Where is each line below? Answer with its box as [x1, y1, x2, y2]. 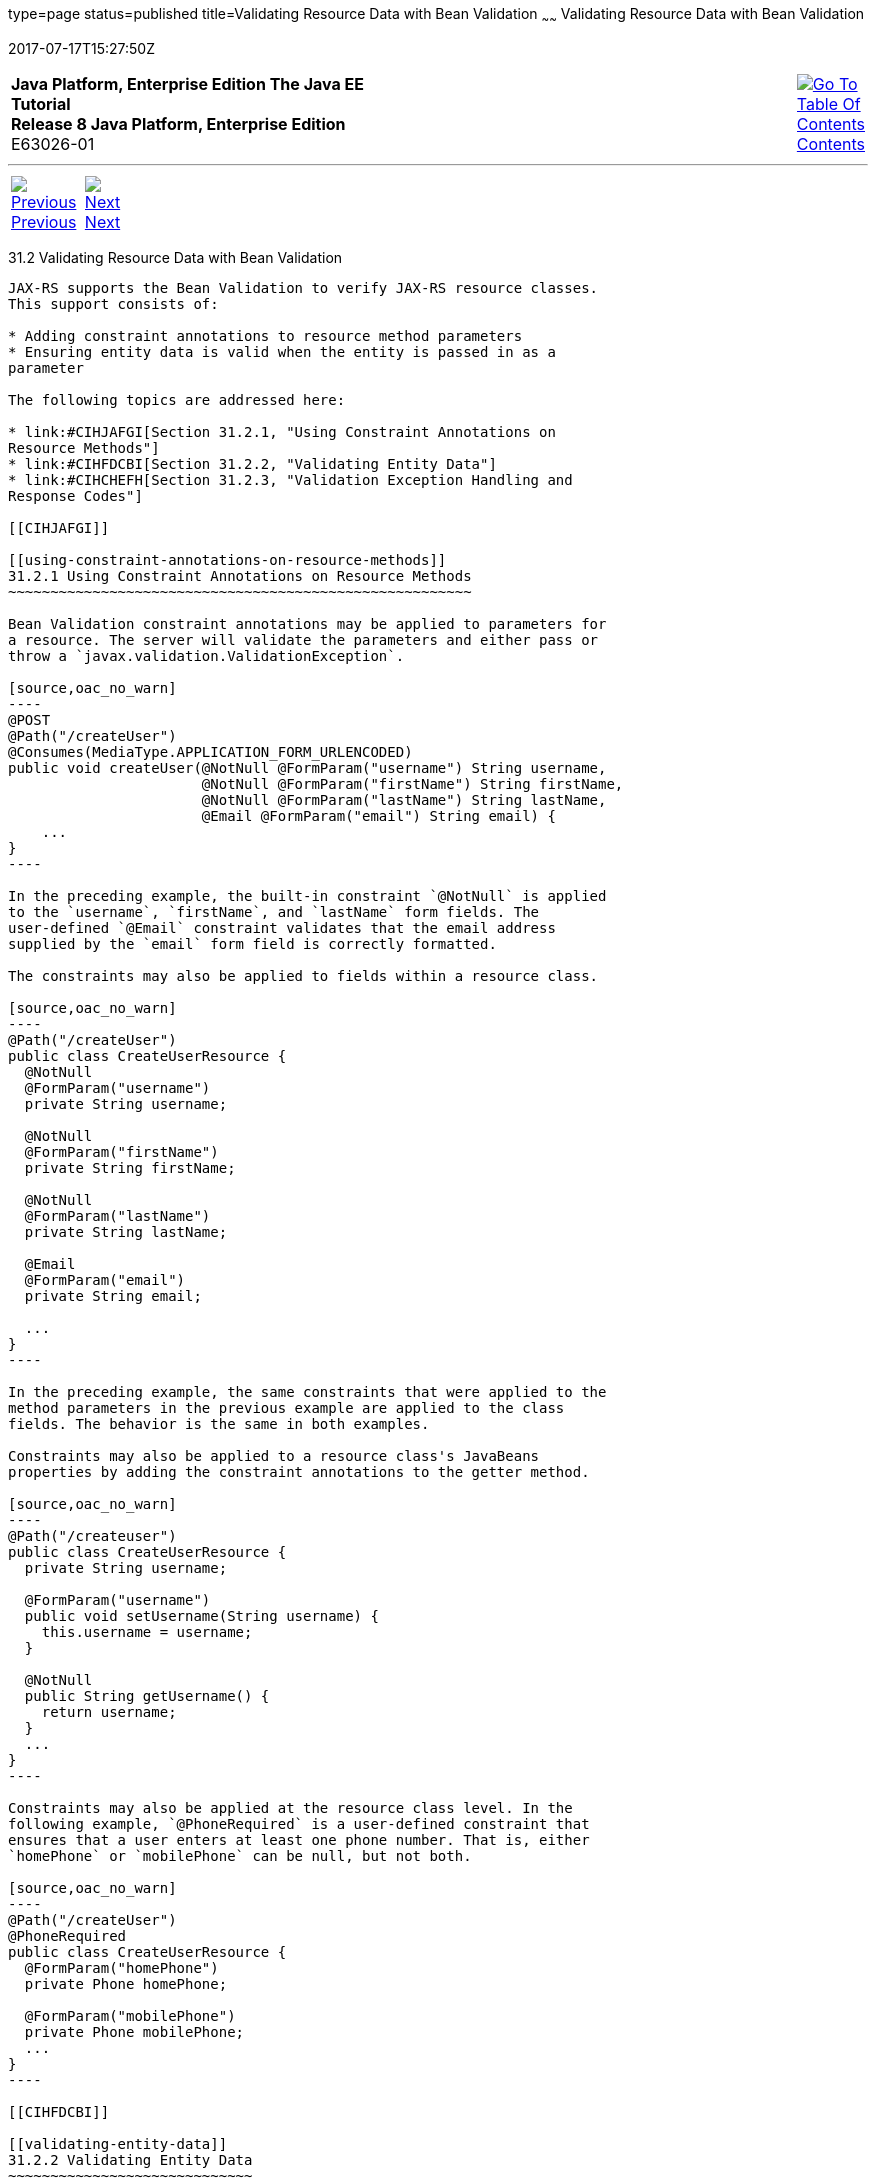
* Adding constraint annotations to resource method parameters [8, 327, 523, 344]
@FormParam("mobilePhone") [24, 2007, 236, 2024]
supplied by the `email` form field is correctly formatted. [8, 935, 497, 952]
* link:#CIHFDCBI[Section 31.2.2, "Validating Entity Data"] [8, 455, 497, 472]
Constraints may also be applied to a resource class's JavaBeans [8, 1447, 540, 1464]
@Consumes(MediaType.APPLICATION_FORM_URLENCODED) [8, 743, 413, 760]
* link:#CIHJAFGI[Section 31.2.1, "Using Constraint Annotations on [8, 423, 556, 440]
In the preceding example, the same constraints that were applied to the [8, 1383, 607, 1400]
